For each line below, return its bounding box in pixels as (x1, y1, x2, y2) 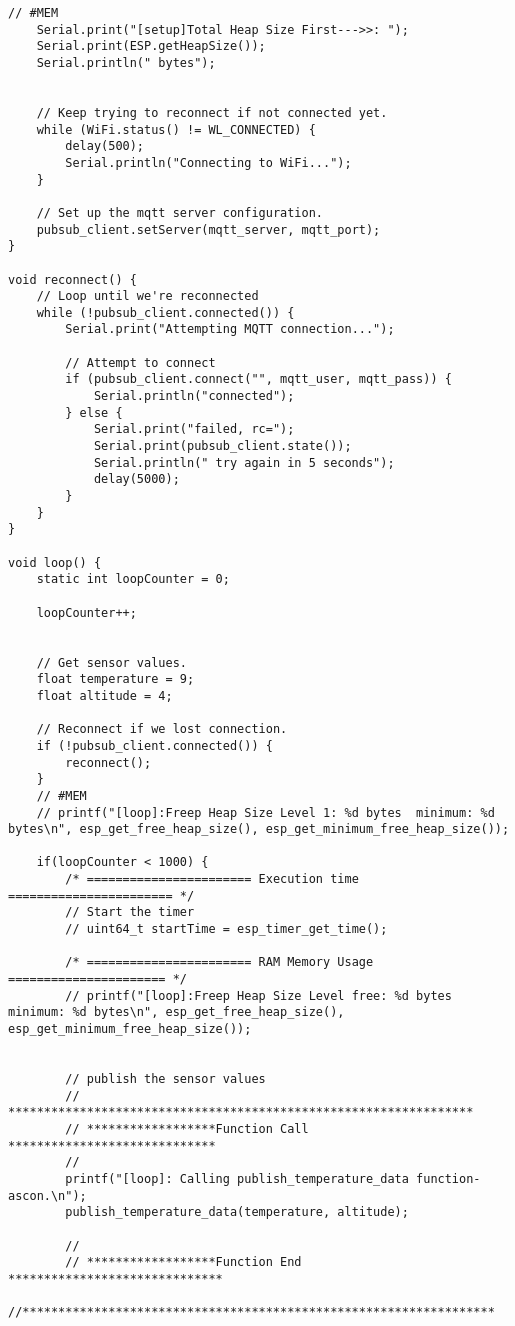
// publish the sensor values (65, 1072, 266, 1086)
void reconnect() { (8, 272, 137, 287)
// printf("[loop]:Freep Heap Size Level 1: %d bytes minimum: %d (36, 805, 495, 820)
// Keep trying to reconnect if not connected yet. (36, 105, 388, 120)
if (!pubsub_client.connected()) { (36, 738, 273, 753)
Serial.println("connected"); (93, 389, 295, 404)
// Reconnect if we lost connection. (36, 722, 288, 737)
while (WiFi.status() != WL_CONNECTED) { (36, 122, 316, 137)
